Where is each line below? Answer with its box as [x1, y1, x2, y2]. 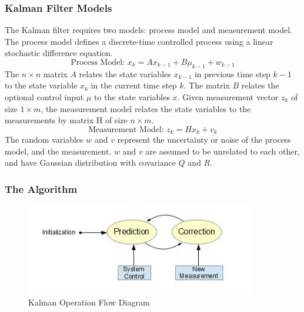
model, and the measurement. [5, 144, 112, 157]
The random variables [5, 133, 83, 146]
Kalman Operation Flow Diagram [28, 295, 150, 308]
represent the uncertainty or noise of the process [117, 133, 291, 146]
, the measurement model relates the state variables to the [41, 102, 251, 114]
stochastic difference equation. [5, 47, 113, 59]
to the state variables [94, 90, 170, 103]
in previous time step [194, 67, 270, 80]
